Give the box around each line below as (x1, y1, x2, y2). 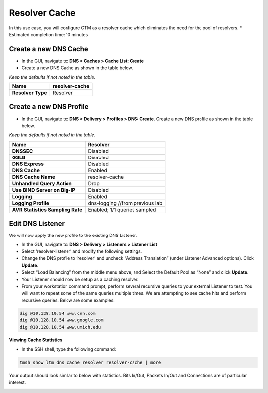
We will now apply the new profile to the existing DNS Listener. (9, 233, 137, 238)
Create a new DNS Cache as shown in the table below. (21, 65, 133, 71)
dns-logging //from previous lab (88, 199, 163, 206)
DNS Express (12, 160, 44, 167)
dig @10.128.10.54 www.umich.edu (19, 324, 101, 330)
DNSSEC (12, 147, 33, 154)
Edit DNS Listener (9, 219, 65, 228)
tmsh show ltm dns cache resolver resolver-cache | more (19, 359, 161, 365)
